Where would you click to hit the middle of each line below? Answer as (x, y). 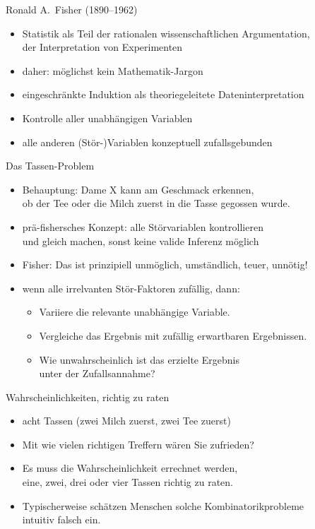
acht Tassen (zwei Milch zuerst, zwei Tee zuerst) (126, 421)
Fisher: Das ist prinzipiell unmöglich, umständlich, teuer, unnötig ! (165, 264)
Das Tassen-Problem (50, 166)
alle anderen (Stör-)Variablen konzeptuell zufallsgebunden (147, 142)
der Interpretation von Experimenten (102, 47)
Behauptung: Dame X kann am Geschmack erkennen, (138, 189)
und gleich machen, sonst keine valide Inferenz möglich (141, 240)
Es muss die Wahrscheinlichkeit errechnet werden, (130, 468)
